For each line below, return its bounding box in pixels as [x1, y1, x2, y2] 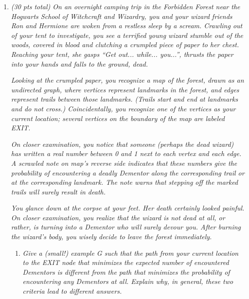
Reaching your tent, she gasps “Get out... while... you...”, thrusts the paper [11, 49, 233, 59]
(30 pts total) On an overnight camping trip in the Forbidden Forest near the [11, 1, 240, 11]
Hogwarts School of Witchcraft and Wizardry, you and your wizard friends [11, 11, 232, 21]
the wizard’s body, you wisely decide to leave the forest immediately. [11, 231, 212, 242]
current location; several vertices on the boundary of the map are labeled [11, 113, 225, 123]
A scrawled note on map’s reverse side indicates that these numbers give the [11, 158, 237, 168]
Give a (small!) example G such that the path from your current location [22, 247, 239, 258]
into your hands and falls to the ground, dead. [11, 58, 148, 69]
